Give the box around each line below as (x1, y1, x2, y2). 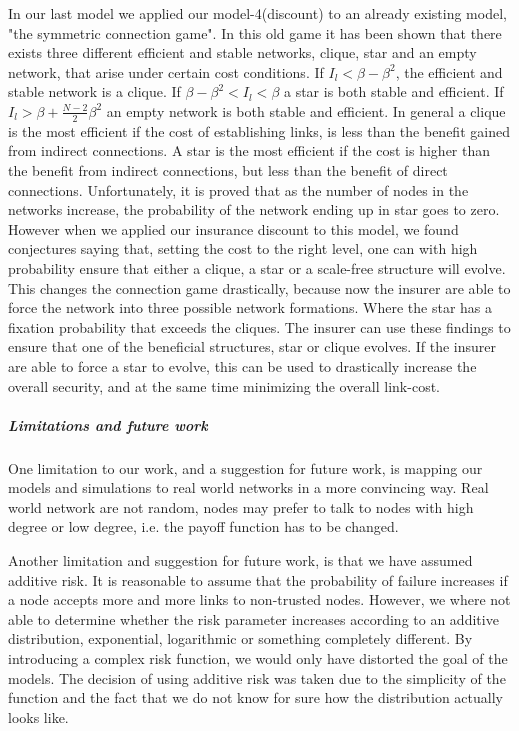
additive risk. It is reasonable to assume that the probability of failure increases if (8, 569, 508, 590)
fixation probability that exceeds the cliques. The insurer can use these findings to (8, 316, 511, 337)
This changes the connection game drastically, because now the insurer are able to (8, 277, 511, 298)
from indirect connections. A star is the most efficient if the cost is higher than (8, 140, 491, 161)
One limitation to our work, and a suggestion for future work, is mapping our (8, 457, 483, 478)
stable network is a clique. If (8, 81, 181, 102)
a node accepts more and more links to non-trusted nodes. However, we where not (8, 589, 511, 610)
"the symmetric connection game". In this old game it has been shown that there (8, 22, 502, 43)
